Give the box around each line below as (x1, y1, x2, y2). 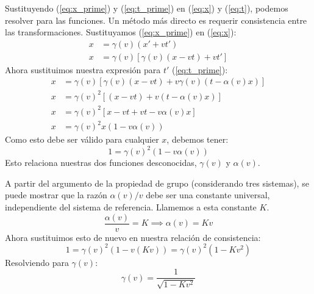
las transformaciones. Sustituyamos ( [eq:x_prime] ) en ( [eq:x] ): (5, 26, 237, 38)
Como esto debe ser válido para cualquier (5, 133, 159, 146)
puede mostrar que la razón (5, 188, 107, 201)
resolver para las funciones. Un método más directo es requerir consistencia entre (5, 13, 307, 26)
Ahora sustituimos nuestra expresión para (5, 63, 161, 76)
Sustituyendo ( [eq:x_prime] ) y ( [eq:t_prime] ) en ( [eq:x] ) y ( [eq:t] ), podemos (5, 2, 288, 14)
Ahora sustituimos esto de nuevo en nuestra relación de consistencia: (5, 231, 261, 243)
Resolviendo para (5, 256, 69, 268)
